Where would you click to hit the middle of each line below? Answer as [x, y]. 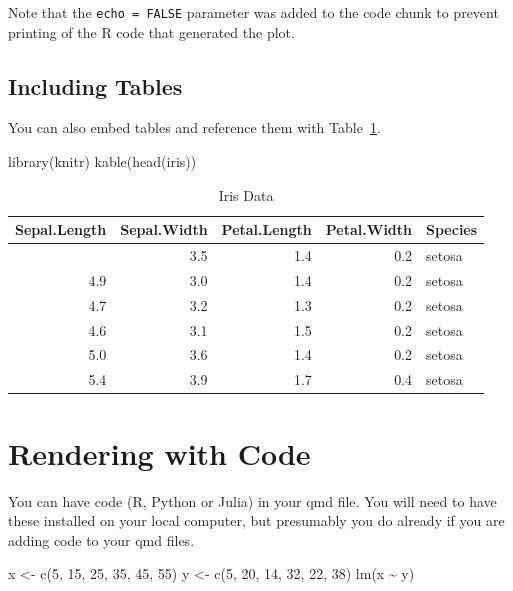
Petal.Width [369, 229]
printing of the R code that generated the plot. [151, 31]
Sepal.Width [164, 229]
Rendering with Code [159, 452]
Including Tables [95, 85]
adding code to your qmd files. [101, 539]
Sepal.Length [61, 229]
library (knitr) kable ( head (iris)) [102, 161]
